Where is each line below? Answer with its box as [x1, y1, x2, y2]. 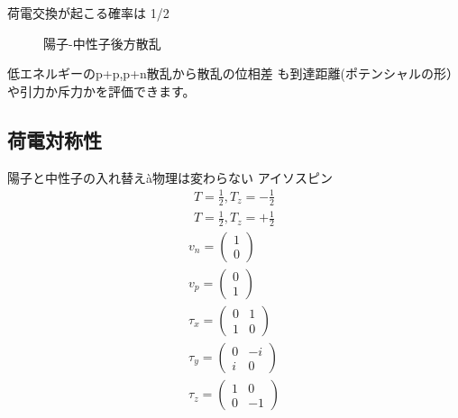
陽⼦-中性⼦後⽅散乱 [43, 33, 161, 52]
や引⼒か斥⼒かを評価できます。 [7, 81, 196, 100]
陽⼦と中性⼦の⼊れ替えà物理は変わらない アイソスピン [7, 168, 333, 186]
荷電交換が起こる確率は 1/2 [7, 4, 169, 22]
